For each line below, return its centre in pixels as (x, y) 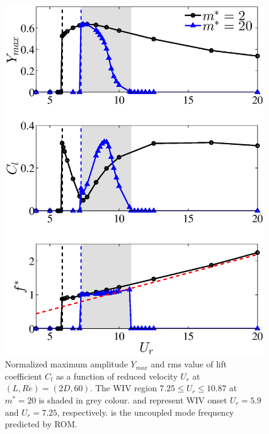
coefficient (24, 376)
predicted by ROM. (41, 424)
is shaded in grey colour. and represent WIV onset (133, 399)
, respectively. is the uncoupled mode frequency (146, 412)
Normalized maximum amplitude (67, 364)
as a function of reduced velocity (117, 376)
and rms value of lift (189, 364)
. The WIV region (123, 388)
